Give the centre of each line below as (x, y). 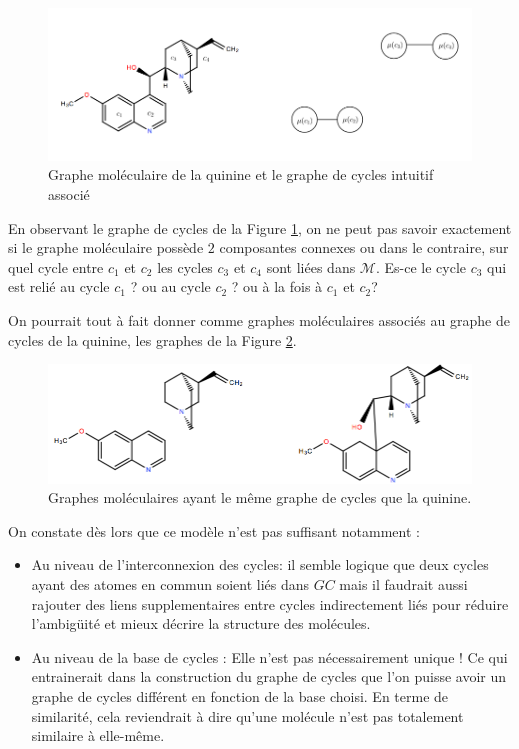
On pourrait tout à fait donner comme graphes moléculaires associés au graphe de (259, 319)
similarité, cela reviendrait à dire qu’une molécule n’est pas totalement (247, 715)
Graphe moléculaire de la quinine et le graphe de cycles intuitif (241, 174)
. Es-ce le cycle (421, 266)
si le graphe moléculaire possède (106, 247)
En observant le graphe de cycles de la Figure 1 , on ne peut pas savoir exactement (260, 227)
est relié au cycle (59, 286)
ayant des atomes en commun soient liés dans (170, 584)
